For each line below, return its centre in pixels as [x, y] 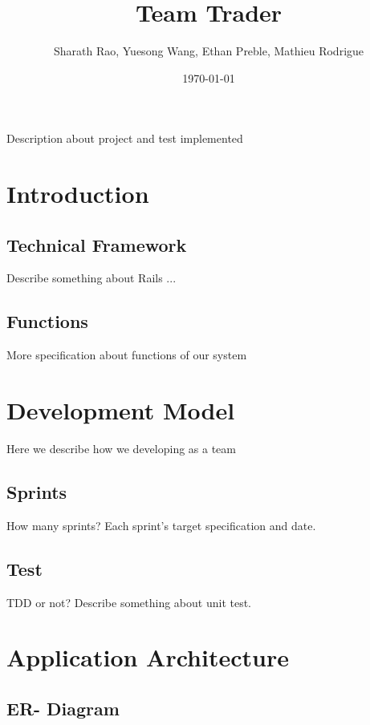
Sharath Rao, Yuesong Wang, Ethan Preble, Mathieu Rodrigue [209, 51]
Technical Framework [97, 244]
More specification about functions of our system [127, 355]
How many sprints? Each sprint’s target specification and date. [161, 525]
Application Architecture [148, 657]
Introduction [78, 194]
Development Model [121, 410]
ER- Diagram [63, 708]
